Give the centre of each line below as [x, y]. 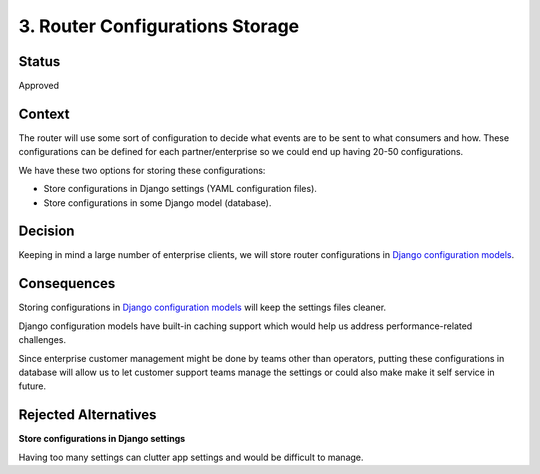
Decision [46, 231]
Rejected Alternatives [87, 415]
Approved [39, 86]
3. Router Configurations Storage [159, 26]
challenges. [42, 340]
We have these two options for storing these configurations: [142, 170]
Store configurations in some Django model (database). [157, 202]
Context [44, 113]
